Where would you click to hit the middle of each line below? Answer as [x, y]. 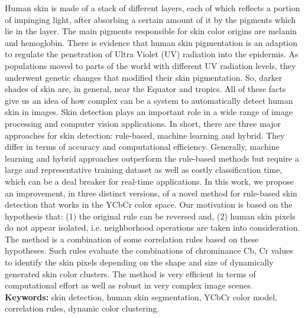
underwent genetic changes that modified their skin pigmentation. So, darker [144, 77]
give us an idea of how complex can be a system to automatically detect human [149, 100]
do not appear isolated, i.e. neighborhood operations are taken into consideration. [152, 227]
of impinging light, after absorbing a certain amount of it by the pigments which [150, 19]
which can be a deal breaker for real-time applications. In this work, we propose [149, 181]
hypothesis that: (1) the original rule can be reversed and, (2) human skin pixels [150, 216]
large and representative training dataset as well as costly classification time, [144, 170]
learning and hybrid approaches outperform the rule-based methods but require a [152, 158]
